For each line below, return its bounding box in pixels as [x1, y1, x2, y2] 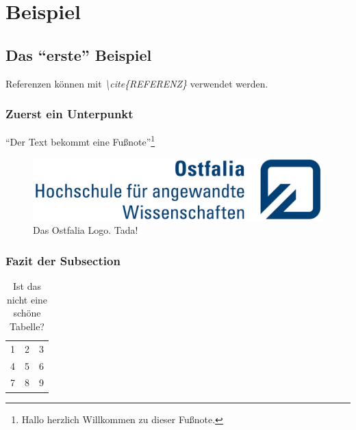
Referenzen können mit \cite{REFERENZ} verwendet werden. [5, 76, 268, 90]
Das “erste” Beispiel [5, 44, 152, 65]
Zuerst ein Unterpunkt [5, 105, 133, 122]
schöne [13, 306, 41, 320]
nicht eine [6, 292, 48, 306]
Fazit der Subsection [5, 252, 120, 269]
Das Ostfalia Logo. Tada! [33, 223, 138, 237]
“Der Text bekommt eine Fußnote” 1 [5, 133, 155, 149]
